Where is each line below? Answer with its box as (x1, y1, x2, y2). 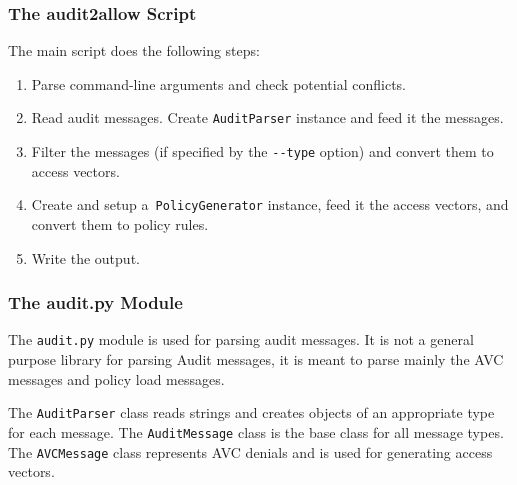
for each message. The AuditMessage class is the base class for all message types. (8, 421, 504, 442)
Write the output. (31, 247, 140, 268)
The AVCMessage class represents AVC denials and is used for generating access (8, 441, 493, 462)
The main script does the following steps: (8, 40, 260, 61)
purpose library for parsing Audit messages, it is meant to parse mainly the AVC (8, 349, 504, 370)
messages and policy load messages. (8, 368, 225, 389)
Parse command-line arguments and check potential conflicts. (31, 73, 407, 94)
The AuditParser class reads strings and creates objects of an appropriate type (8, 402, 495, 423)
